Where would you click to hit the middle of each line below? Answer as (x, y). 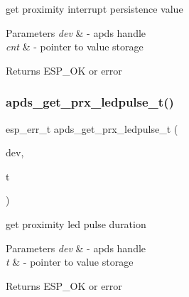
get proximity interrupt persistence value (94, 9)
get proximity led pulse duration (76, 223)
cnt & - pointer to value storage (75, 47)
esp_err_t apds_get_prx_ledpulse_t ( (92, 128)
